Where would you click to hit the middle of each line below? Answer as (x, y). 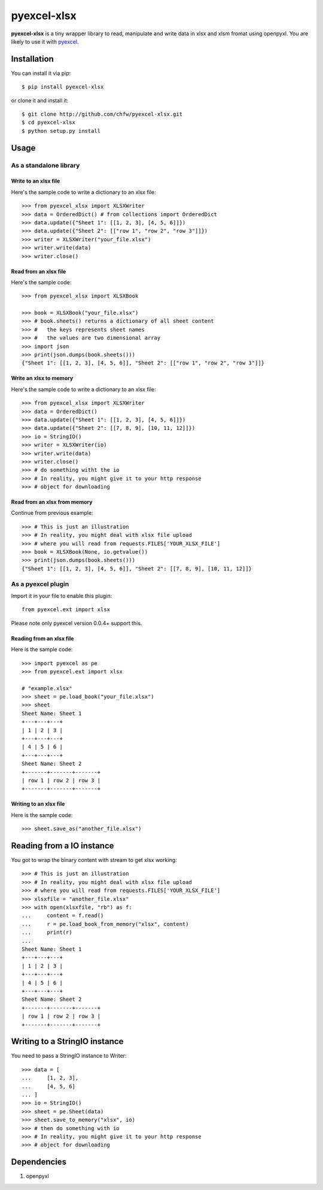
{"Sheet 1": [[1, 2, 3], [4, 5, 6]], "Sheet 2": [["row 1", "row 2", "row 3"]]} (143, 363)
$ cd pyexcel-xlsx (49, 122)
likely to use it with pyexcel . (45, 41)
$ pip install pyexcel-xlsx (63, 87)
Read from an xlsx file (39, 271)
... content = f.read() (63, 916)
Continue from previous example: (52, 513)
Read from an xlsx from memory (52, 502)
